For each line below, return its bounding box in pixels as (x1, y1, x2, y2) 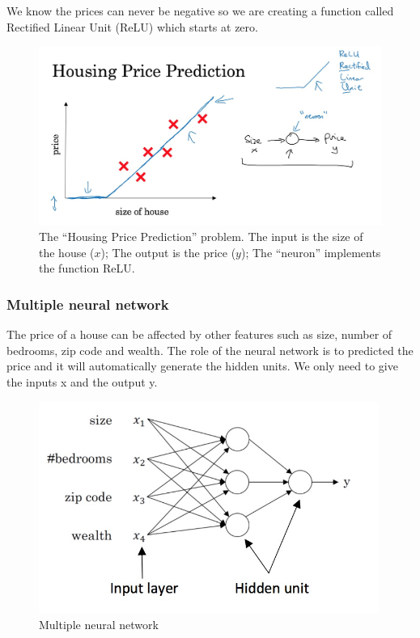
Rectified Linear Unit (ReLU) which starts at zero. (6, 18, 258, 35)
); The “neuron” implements (240, 243, 381, 260)
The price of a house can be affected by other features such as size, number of (6, 326, 392, 343)
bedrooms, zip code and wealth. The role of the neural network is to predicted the (6, 341, 414, 358)
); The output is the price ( (100, 243, 236, 260)
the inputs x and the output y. (6, 374, 158, 391)
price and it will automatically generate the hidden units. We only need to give (6, 357, 398, 374)
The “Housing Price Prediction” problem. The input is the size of (39, 228, 363, 245)
